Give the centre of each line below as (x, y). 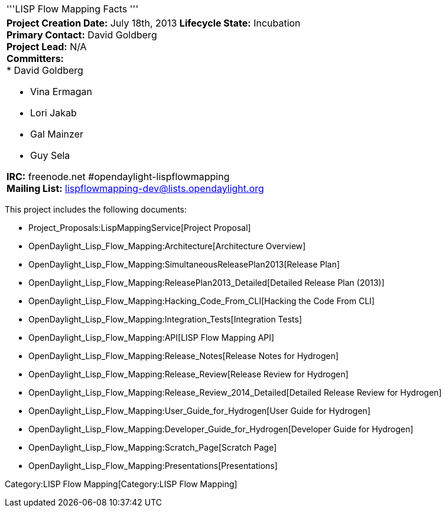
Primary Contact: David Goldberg (82, 35)
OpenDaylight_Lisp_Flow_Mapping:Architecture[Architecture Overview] (167, 246)
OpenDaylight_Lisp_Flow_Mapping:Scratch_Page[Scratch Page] (153, 447)
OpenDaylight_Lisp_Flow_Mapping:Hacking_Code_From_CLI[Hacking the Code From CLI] (202, 301)
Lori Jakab (53, 113)
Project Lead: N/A (47, 47)
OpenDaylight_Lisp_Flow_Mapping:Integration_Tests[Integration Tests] (165, 319)
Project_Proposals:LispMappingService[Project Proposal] (140, 228)
